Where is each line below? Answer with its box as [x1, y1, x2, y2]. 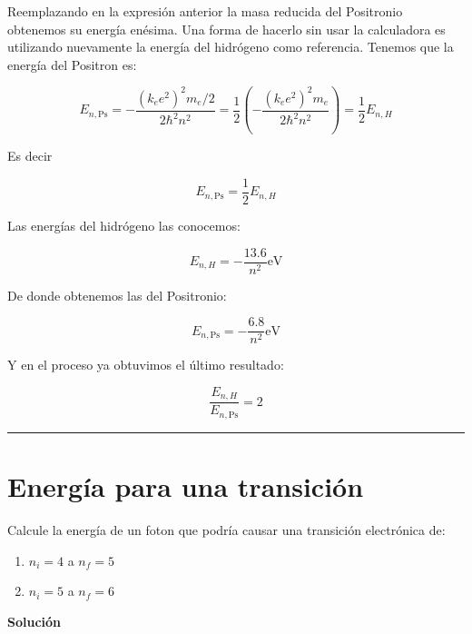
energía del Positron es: [7, 54, 137, 74]
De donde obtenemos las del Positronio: [7, 285, 227, 304]
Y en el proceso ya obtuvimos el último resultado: [7, 355, 284, 374]
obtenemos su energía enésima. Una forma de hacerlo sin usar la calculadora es [7, 19, 446, 38]
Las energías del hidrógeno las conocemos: [7, 215, 241, 234]
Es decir [7, 146, 53, 165]
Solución [7, 611, 62, 630]
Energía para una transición [7, 468, 364, 504]
